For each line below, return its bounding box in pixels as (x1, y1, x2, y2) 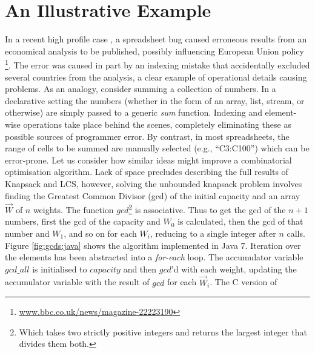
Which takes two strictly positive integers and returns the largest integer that (19, 325, 307, 338)
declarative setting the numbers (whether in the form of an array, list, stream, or (5, 94, 305, 107)
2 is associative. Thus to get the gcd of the (128, 202, 286, 216)
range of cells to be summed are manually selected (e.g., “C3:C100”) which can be (5, 142, 310, 154)
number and (5, 226, 50, 239)
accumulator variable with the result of (5, 275, 150, 288)
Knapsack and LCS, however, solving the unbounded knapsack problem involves (5, 177, 302, 190)
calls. (287, 226, 305, 239)
